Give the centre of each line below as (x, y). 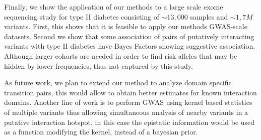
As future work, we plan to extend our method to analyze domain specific (118, 83)
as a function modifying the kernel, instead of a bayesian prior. (101, 132)
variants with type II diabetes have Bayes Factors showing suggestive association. (130, 46)
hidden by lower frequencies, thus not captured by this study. (99, 65)
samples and (209, 16)
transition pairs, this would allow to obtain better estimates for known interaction (130, 92)
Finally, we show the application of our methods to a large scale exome (114, 7)
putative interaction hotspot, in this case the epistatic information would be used (129, 122)
